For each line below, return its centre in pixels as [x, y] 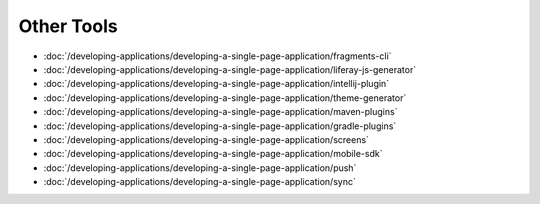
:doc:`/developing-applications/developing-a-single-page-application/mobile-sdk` [213, 154]
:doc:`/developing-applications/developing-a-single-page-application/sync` [200, 182]
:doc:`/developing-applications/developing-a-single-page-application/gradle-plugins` [220, 126]
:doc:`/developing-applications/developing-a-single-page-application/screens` [206, 139]
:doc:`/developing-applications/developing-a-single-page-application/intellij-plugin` [216, 84]
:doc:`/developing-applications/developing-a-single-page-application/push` [200, 167]
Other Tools [68, 26]
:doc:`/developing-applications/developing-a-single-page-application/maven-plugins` [220, 112]
